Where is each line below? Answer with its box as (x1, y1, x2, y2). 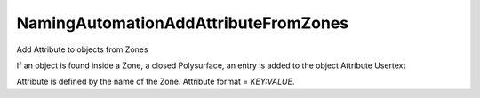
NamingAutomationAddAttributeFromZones (16, 13, 349, 33)
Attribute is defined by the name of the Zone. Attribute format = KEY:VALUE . (16, 76, 295, 87)
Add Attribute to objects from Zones (16, 44, 148, 55)
